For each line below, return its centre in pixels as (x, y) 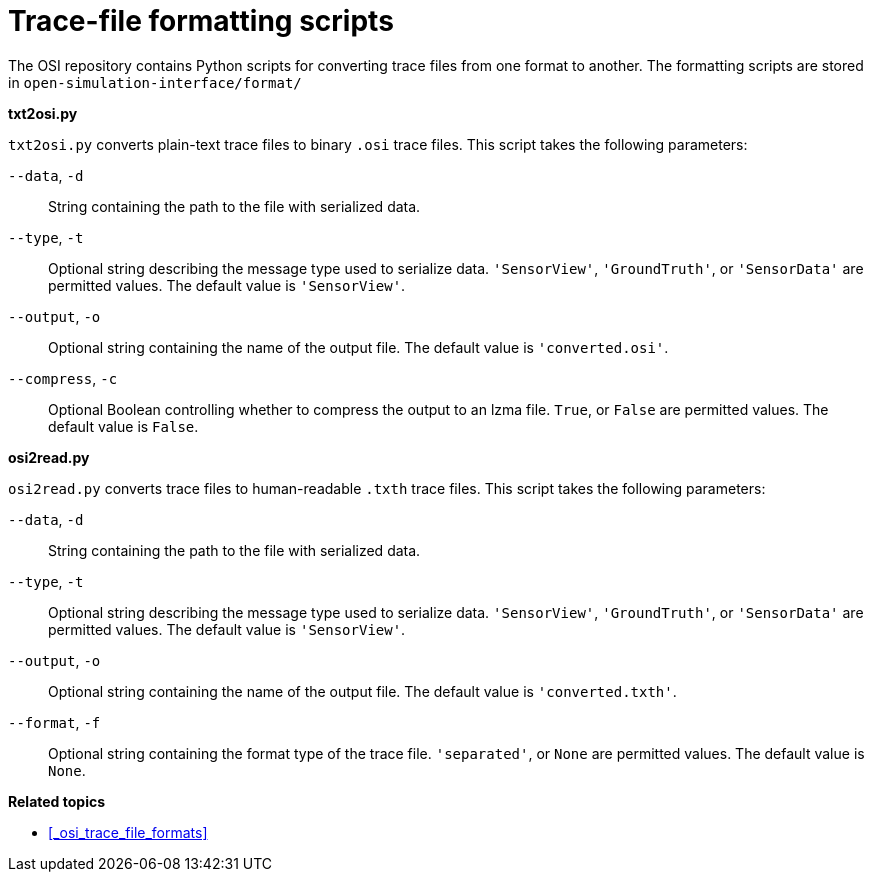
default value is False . (123, 426)
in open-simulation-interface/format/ (155, 82)
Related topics (57, 801)
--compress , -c (63, 378)
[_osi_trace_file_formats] (128, 832)
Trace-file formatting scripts (201, 21)
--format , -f (54, 722)
